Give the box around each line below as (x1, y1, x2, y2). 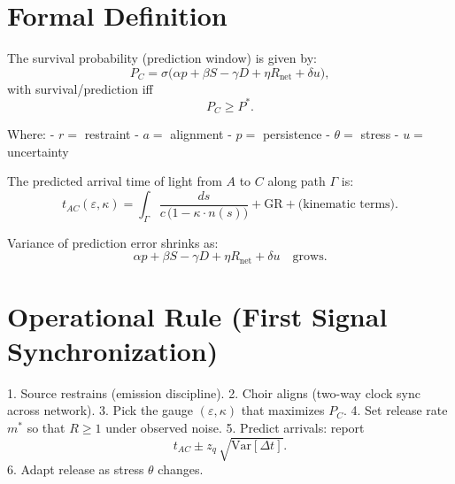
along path (267, 172, 326, 190)
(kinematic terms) (297, 198, 396, 211)
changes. (158, 460, 204, 479)
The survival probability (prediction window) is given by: (7, 49, 317, 67)
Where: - (7, 125, 55, 143)
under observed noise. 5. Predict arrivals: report (105, 418, 365, 436)
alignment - (170, 125, 232, 143)
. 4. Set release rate (343, 401, 448, 419)
